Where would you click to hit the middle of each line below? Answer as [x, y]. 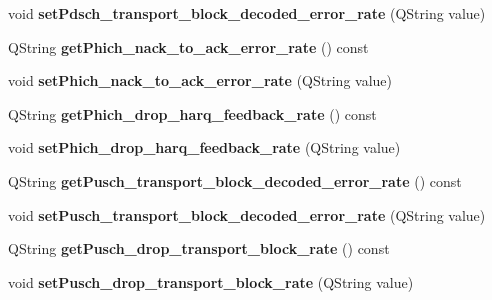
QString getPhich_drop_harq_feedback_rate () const [192, 113]
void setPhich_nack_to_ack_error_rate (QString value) [200, 80]
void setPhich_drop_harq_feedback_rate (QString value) [204, 147]
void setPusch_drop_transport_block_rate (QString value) [211, 281]
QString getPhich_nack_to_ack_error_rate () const [188, 46]
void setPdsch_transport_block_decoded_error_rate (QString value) [247, 13]
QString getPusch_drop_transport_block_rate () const [199, 248]
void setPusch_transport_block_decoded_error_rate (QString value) [247, 214]
